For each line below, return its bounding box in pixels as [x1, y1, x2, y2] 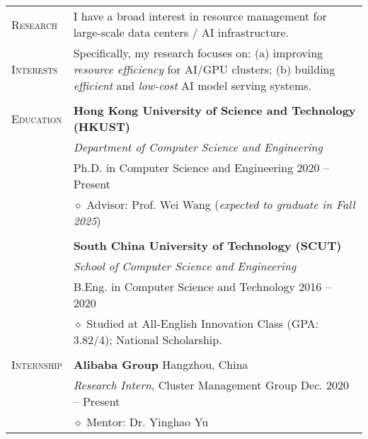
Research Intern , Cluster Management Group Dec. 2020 [73, 377, 350, 393]
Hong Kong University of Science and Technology [73, 102, 356, 118]
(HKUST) [73, 118, 130, 135]
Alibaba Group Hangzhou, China [73, 356, 248, 372]
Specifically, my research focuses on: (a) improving [73, 45, 323, 61]
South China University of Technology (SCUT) [73, 237, 342, 253]
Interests [11, 61, 58, 77]
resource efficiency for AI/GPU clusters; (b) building [73, 61, 335, 77]
